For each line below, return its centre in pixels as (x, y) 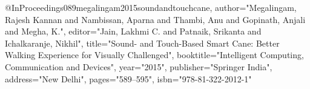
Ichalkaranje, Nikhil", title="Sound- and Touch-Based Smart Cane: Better (142, 43)
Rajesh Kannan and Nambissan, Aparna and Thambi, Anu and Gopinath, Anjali (155, 19)
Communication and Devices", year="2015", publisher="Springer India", (139, 66)
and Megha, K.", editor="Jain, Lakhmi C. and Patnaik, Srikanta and (133, 31)
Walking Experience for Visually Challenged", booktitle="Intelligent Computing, (154, 55)
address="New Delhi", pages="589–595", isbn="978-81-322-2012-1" (128, 78)
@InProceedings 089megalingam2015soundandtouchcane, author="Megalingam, (151, 7)
